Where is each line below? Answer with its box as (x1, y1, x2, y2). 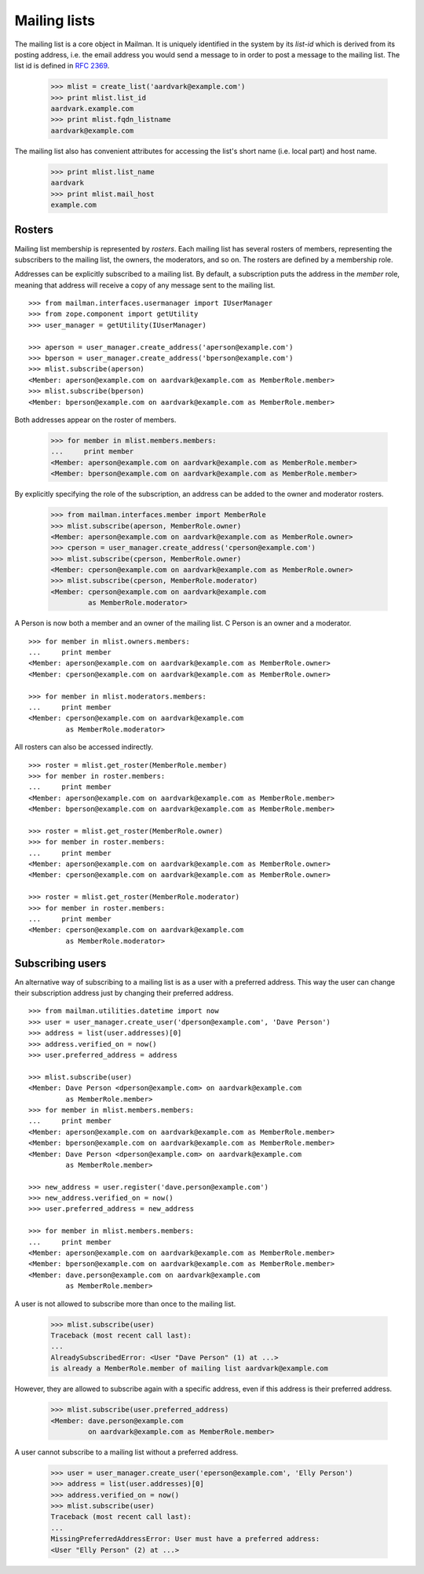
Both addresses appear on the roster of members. (14, 415, 177, 424)
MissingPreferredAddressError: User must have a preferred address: (50, 1535, 320, 1543)
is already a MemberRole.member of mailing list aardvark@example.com (50, 1364, 329, 1373)
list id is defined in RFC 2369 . (14, 61, 110, 71)
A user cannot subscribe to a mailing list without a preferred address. (14, 1447, 239, 1457)
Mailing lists (14, 12, 96, 29)
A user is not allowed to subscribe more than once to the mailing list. (14, 1299, 236, 1308)
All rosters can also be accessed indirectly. (14, 743, 153, 752)
